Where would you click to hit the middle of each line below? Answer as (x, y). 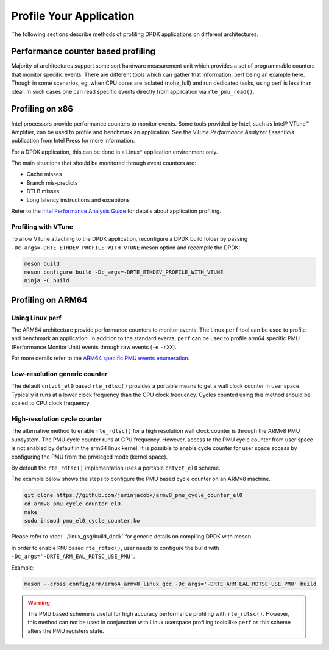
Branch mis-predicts (52, 182)
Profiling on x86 (42, 109)
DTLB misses (43, 191)
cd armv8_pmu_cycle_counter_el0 (73, 504)
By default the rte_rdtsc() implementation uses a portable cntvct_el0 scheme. (116, 468)
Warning (39, 602)
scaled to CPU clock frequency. (51, 403)
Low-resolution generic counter (59, 374)
